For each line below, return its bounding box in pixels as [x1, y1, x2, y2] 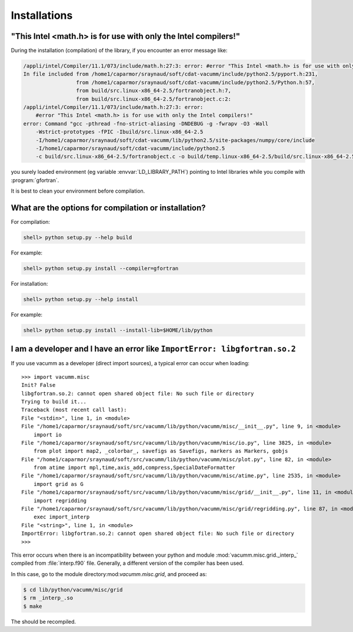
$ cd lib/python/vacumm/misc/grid [23, 586, 123, 593]
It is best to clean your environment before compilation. [11, 187, 145, 194]
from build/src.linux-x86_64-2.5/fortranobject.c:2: [75, 95, 232, 102]
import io [33, 431, 62, 438]
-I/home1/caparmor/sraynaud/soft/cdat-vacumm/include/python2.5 [35, 145, 225, 151]
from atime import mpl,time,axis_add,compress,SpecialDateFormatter [33, 464, 235, 471]
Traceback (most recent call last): [21, 406, 127, 413]
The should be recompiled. [11, 618, 76, 625]
